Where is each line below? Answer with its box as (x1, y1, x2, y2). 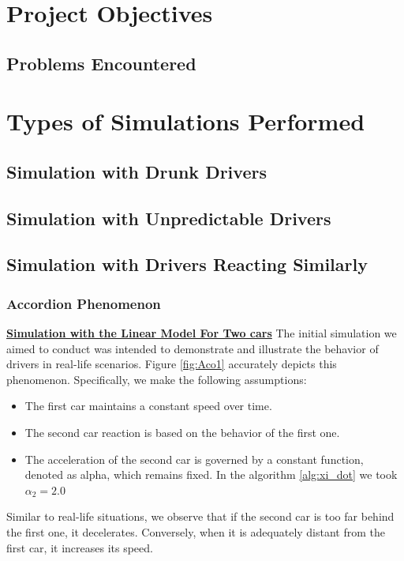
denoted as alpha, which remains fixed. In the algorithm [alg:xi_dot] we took (24, 466, 398, 483)
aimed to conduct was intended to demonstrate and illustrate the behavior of (6, 340, 379, 356)
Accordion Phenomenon (6, 293, 161, 313)
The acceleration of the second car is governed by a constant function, (24, 450, 364, 467)
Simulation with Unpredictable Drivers (6, 205, 331, 230)
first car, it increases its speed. (6, 539, 153, 555)
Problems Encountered (6, 51, 196, 75)
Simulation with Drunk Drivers (6, 159, 267, 183)
